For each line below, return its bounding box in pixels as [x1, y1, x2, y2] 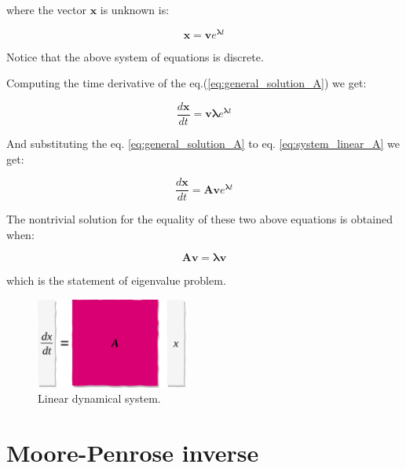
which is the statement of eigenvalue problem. [6, 272, 226, 289]
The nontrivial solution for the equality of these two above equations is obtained [6, 211, 393, 227]
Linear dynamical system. [38, 390, 161, 407]
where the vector [6, 2, 86, 17]
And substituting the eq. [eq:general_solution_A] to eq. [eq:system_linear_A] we [6, 135, 401, 151]
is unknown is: [100, 2, 170, 17]
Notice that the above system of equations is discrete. [6, 48, 264, 64]
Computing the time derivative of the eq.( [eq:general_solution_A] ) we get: [6, 75, 367, 91]
